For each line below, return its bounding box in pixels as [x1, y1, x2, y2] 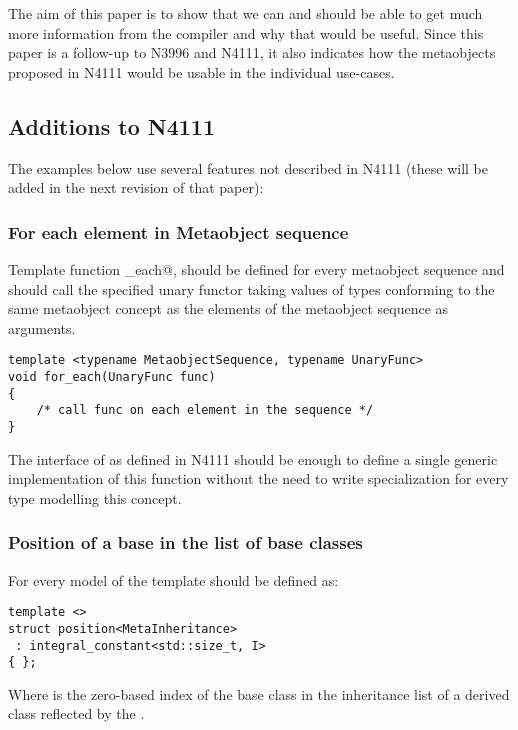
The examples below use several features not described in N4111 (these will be [8, 157, 489, 178]
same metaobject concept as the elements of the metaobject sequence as [8, 298, 449, 319]
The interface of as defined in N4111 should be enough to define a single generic [8, 448, 498, 469]
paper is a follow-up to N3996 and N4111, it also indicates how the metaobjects [8, 42, 496, 63]
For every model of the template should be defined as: [8, 569, 339, 590]
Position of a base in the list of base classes [8, 530, 363, 555]
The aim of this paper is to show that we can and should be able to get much [8, 3, 483, 23]
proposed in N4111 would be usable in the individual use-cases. [8, 61, 395, 82]
